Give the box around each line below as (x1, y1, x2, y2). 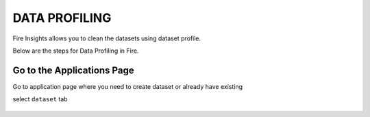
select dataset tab (12, 95, 68, 103)
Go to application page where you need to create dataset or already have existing (12, 82, 243, 90)
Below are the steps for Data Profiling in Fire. (12, 47, 139, 55)
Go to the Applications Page (12, 64, 134, 76)
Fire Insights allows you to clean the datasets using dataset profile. (12, 34, 201, 42)
